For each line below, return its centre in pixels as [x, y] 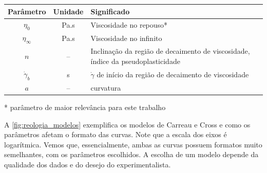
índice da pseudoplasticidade [135, 61]
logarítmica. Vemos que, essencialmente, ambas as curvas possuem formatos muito [133, 144]
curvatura [106, 87]
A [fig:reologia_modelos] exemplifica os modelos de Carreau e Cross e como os [127, 124]
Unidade [68, 11]
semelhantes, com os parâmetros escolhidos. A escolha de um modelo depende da [131, 154]
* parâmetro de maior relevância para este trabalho [85, 107]
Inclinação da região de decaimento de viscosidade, [170, 51]
